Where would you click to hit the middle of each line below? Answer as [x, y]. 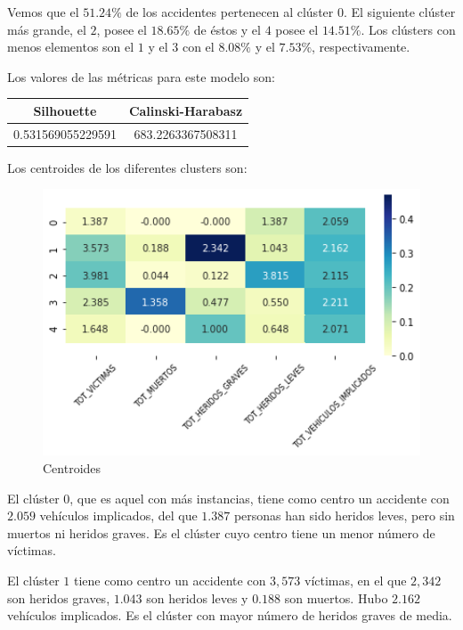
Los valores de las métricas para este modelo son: [141, 76]
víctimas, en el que [355, 580]
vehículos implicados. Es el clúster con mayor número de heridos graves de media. [230, 615]
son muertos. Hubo [336, 597]
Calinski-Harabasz [186, 110]
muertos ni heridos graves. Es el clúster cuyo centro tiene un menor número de [221, 532]
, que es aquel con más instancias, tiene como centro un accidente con [260, 498]
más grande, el [47, 29]
